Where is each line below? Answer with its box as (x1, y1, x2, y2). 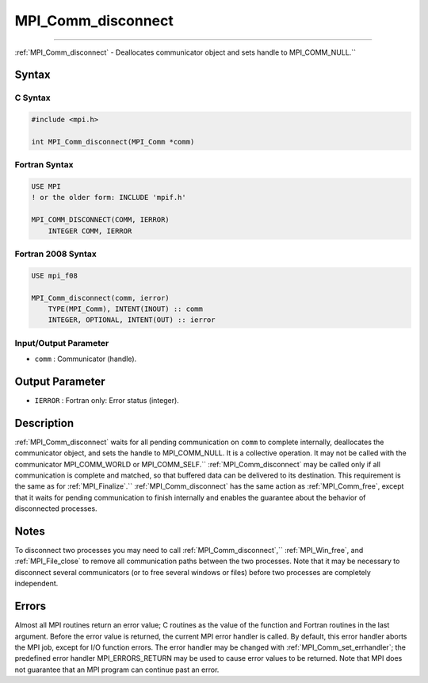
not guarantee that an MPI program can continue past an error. (14, 665, 220, 674)
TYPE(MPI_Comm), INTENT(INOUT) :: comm (48, 304, 204, 313)
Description (14, 416, 75, 430)
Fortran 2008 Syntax (14, 248, 97, 259)
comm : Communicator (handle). (34, 354, 137, 364)
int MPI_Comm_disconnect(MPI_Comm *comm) (31, 137, 195, 146)
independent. (14, 579, 59, 589)
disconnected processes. (14, 504, 98, 513)
